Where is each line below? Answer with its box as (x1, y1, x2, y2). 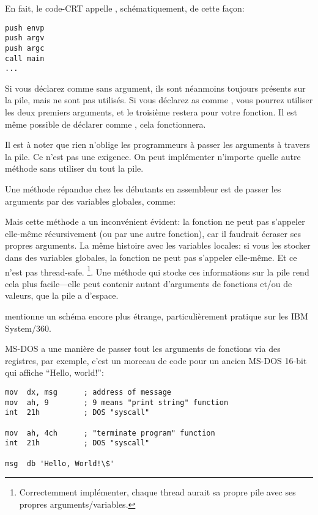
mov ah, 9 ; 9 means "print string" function (5, 398, 229, 407)
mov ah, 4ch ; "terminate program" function (5, 428, 215, 437)
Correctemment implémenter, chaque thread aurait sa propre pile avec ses (19, 486, 296, 499)
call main (5, 54, 45, 63)
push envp (5, 23, 45, 32)
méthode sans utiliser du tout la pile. (5, 162, 144, 175)
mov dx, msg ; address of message (5, 388, 172, 396)
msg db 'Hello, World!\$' (5, 459, 114, 468)
